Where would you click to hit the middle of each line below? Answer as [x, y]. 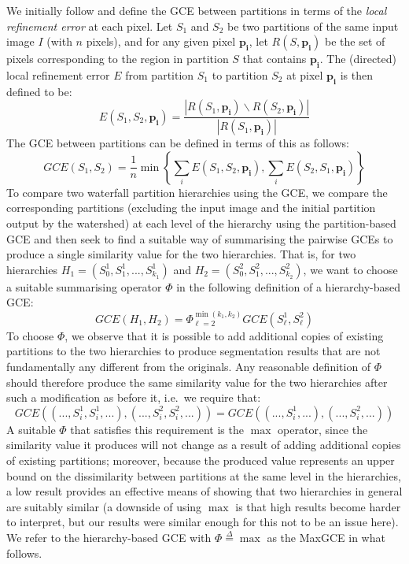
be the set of [355, 41]
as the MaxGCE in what [326, 537]
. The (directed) [358, 59]
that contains [275, 59]
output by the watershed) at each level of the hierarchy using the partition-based [201, 223]
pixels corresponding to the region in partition [118, 59]
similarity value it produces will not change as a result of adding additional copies [204, 445]
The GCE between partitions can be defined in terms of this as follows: [178, 143]
